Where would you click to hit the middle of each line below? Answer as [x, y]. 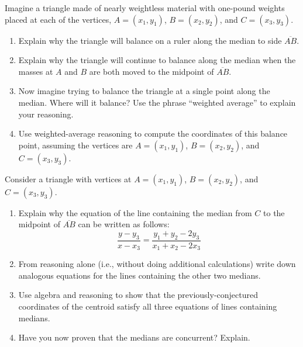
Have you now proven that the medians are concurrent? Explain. [134, 337]
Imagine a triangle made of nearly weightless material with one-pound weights [145, 8]
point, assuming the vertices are [75, 145]
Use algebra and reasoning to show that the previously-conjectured [138, 295]
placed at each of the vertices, [58, 19]
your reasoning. [46, 114]
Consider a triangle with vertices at [68, 178]
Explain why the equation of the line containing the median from [135, 212]
